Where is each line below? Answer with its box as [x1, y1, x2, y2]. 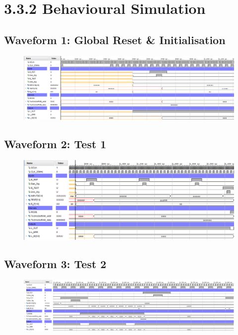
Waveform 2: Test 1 [4, 136, 107, 152]
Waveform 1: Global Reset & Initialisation [4, 32, 226, 47]
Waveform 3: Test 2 [4, 256, 107, 272]
